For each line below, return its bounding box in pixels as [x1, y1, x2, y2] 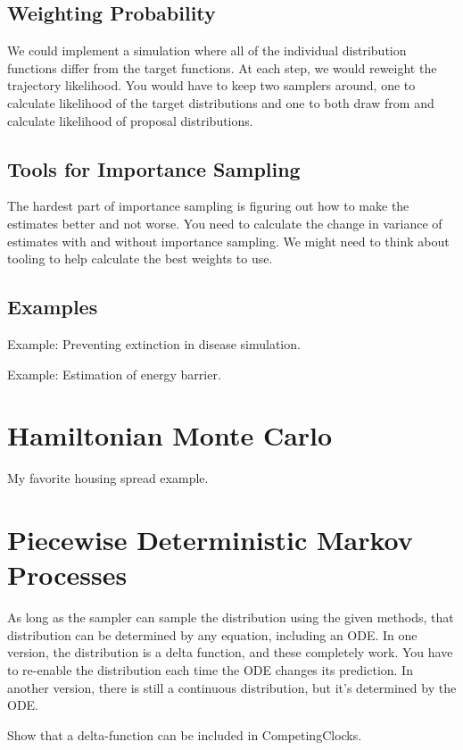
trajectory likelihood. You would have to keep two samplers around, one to [7, 76, 416, 95]
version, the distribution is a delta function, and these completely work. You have [7, 643, 453, 662]
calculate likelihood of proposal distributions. [7, 111, 253, 129]
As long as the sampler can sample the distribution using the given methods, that [7, 608, 454, 627]
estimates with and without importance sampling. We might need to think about [7, 231, 450, 250]
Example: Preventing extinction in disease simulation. [7, 334, 301, 353]
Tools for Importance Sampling [7, 154, 301, 182]
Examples [7, 293, 98, 321]
